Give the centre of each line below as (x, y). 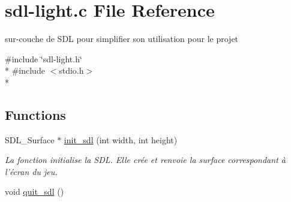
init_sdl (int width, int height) (121, 139)
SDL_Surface (30, 139)
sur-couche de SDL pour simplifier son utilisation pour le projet (122, 39)
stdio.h (71, 70)
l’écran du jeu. (31, 171)
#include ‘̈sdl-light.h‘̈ (43, 58)
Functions (35, 114)
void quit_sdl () (34, 192)
